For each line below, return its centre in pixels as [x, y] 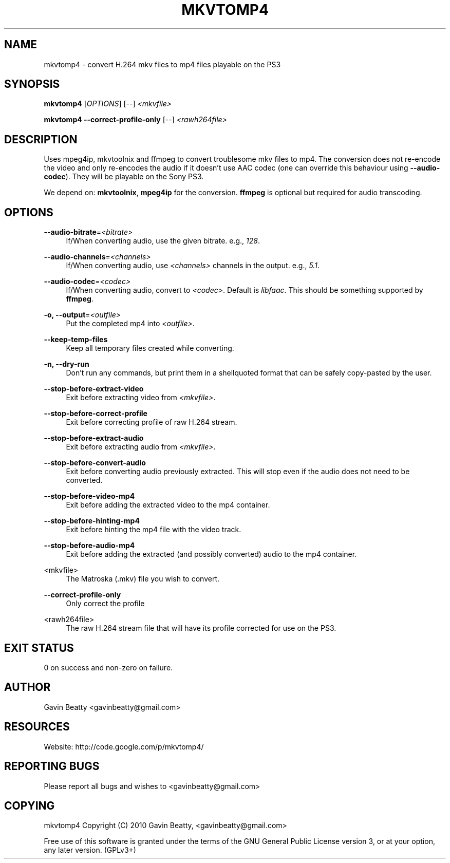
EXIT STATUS [39, 648]
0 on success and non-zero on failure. [108, 667]
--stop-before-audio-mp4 [89, 546]
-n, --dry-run [67, 364]
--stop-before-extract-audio [94, 438]
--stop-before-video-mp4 [89, 496]
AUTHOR [27, 687]
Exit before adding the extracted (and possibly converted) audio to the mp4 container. [211, 554]
